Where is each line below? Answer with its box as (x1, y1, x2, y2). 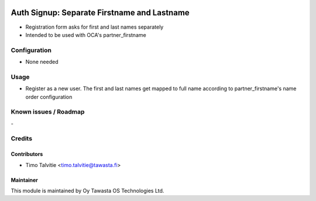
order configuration (25, 93, 73, 100)
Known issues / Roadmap (11, 108, 85, 116)
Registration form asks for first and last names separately (25, 23, 164, 30)
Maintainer (11, 176, 38, 183)
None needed (25, 59, 59, 66)
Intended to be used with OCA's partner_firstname (25, 31, 146, 38)
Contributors (11, 151, 43, 158)
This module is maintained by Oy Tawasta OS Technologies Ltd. (11, 188, 164, 195)
